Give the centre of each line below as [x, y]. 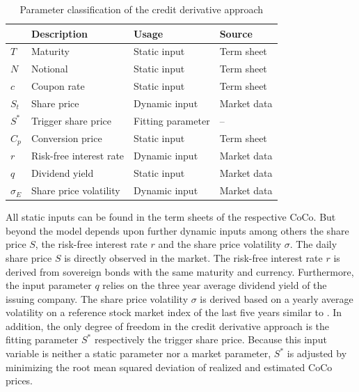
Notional [50, 69]
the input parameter [49, 285]
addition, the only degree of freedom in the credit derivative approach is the [168, 326]
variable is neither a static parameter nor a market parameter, [138, 353]
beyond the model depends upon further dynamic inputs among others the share [177, 230]
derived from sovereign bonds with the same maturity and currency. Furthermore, [180, 271]
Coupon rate [58, 86]
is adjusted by [317, 353]
